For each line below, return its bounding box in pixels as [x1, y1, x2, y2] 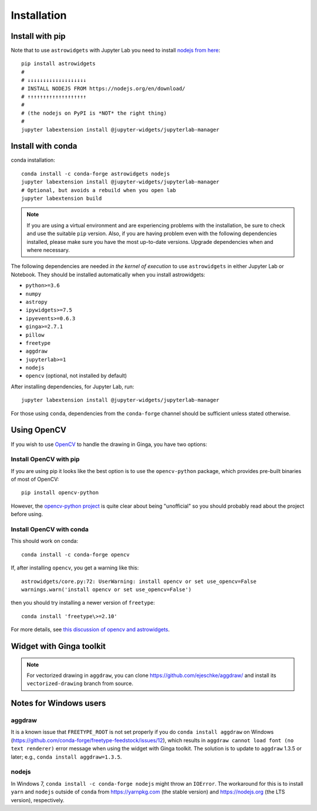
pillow [25, 331, 45, 338]
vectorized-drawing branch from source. [26, 680, 133, 687]
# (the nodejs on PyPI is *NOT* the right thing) [21, 109, 167, 116]
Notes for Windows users [11, 698, 106, 708]
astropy [25, 299, 48, 305]
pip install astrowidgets [21, 61, 96, 67]
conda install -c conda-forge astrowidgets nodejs [21, 170, 170, 177]
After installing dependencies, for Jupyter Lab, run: [11, 383, 134, 390]
